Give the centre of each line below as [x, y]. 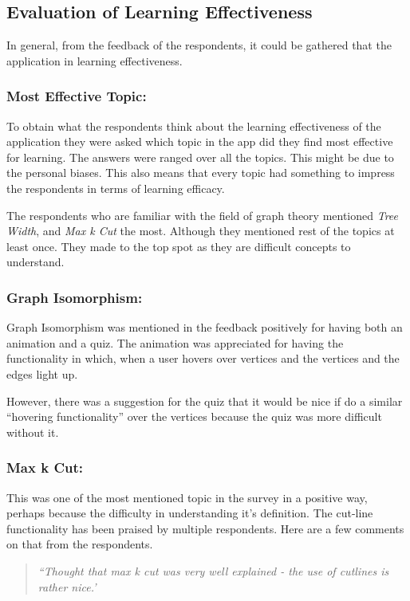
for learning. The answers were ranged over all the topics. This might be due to [200, 157]
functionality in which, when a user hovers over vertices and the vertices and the [203, 358]
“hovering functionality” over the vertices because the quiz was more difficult [194, 416]
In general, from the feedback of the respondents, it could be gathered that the [199, 45]
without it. [33, 432]
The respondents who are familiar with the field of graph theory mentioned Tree [203, 215]
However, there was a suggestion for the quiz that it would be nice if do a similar [205, 401]
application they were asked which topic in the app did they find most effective [200, 141]
